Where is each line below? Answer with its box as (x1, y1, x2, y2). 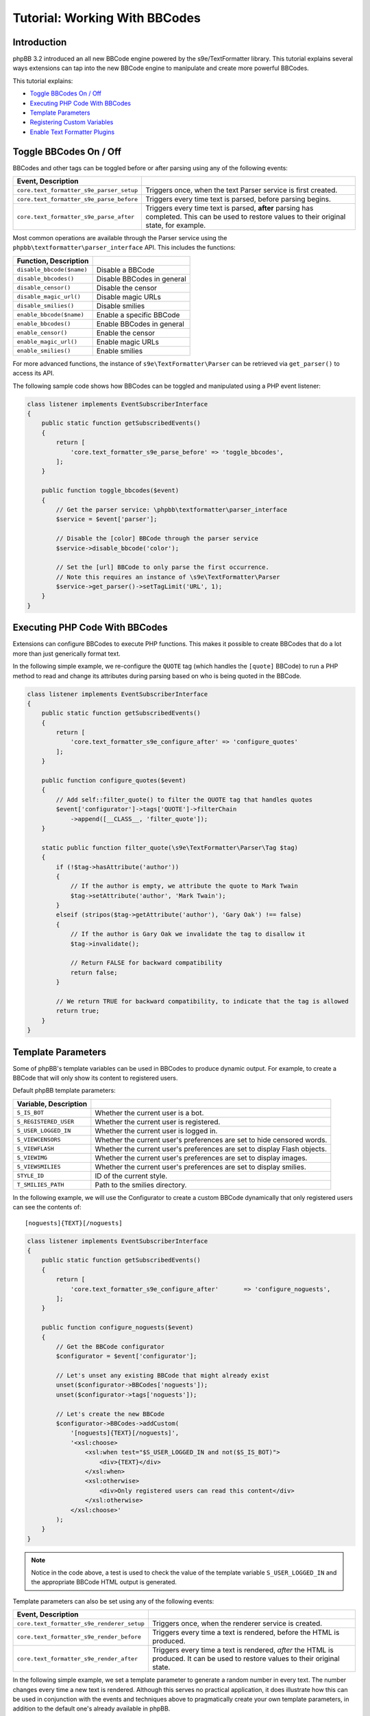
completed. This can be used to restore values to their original (145, 212, 346, 222)
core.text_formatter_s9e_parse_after (16, 213, 135, 220)
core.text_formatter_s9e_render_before (16, 1633, 142, 1640)
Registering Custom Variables (29, 118, 114, 126)
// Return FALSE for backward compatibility (70, 959, 223, 967)
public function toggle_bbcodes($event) (41, 487, 180, 494)
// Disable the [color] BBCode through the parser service (56, 535, 259, 542)
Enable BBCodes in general (96, 319, 184, 329)
